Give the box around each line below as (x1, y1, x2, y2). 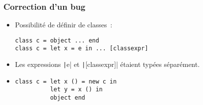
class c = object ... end (15, 37, 99, 44)
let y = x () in (50, 86, 103, 93)
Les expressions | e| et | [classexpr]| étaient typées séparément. (15, 59, 200, 69)
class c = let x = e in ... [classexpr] (15, 45, 148, 52)
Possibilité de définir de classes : (15, 20, 113, 30)
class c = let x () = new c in (15, 78, 117, 85)
